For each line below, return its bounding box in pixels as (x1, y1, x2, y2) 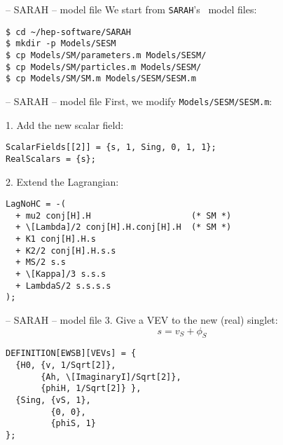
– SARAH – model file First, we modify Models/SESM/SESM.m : (6, 93, 272, 108)
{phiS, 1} (50, 418, 96, 429)
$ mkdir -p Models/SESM (6, 39, 116, 49)
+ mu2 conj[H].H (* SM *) (15, 210, 232, 221)
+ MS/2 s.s (15, 257, 66, 268)
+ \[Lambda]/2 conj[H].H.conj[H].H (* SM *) (15, 222, 232, 233)
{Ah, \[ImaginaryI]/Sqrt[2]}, (41, 371, 181, 382)
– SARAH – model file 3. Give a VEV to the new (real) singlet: (6, 313, 278, 327)
